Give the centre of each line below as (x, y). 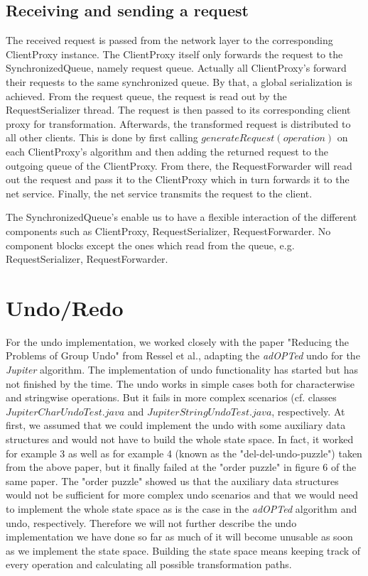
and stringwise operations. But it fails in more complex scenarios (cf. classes (171, 397)
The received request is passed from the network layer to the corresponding (169, 40)
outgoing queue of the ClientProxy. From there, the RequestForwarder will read (179, 165)
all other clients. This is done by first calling (102, 137)
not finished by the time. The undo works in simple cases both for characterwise (180, 383)
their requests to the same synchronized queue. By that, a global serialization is (179, 81)
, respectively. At (308, 411)
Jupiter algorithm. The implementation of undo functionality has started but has (182, 370)
